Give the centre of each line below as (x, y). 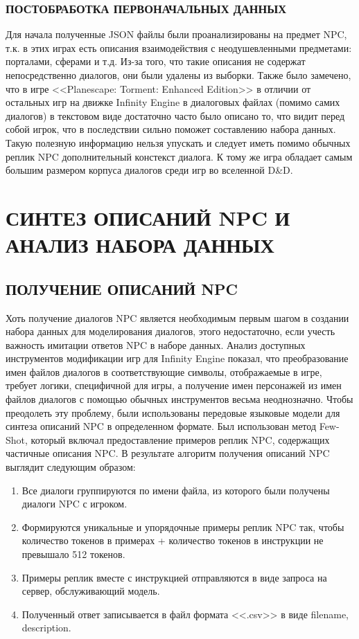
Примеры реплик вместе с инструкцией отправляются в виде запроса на (174, 577)
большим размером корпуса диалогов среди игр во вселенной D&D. (149, 170)
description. (46, 628)
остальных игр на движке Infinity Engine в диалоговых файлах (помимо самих (173, 102)
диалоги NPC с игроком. (75, 504)
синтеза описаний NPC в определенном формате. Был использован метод (161, 426)
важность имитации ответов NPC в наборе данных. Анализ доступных (156, 344)
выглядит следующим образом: (71, 467)
